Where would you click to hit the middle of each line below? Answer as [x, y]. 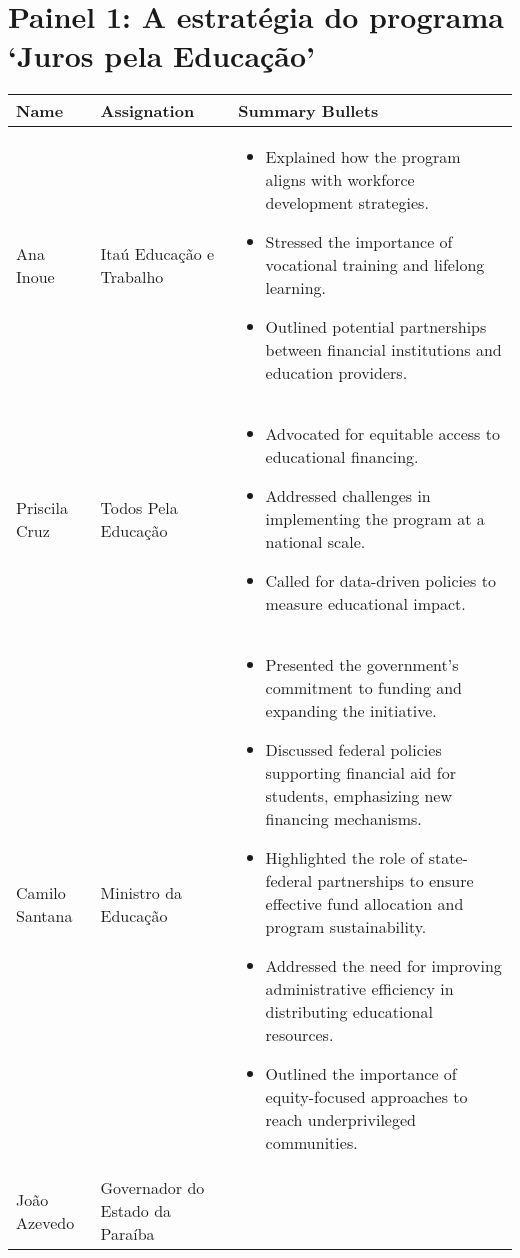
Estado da [136, 1211]
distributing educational [349, 1012]
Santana [44, 915]
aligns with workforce [340, 180]
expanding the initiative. [351, 711]
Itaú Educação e [157, 253]
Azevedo [45, 1222]
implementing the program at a [375, 519]
